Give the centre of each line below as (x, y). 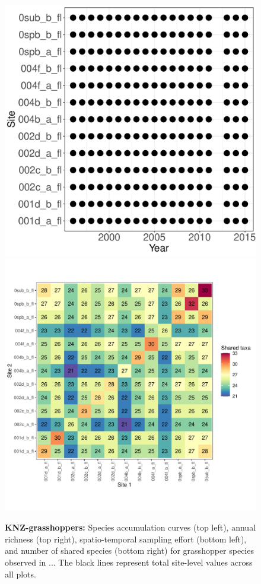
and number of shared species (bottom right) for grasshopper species (129, 550)
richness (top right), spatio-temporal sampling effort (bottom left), (126, 539)
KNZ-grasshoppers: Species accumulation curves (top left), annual (130, 527)
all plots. (20, 574)
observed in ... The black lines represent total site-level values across (129, 562)
